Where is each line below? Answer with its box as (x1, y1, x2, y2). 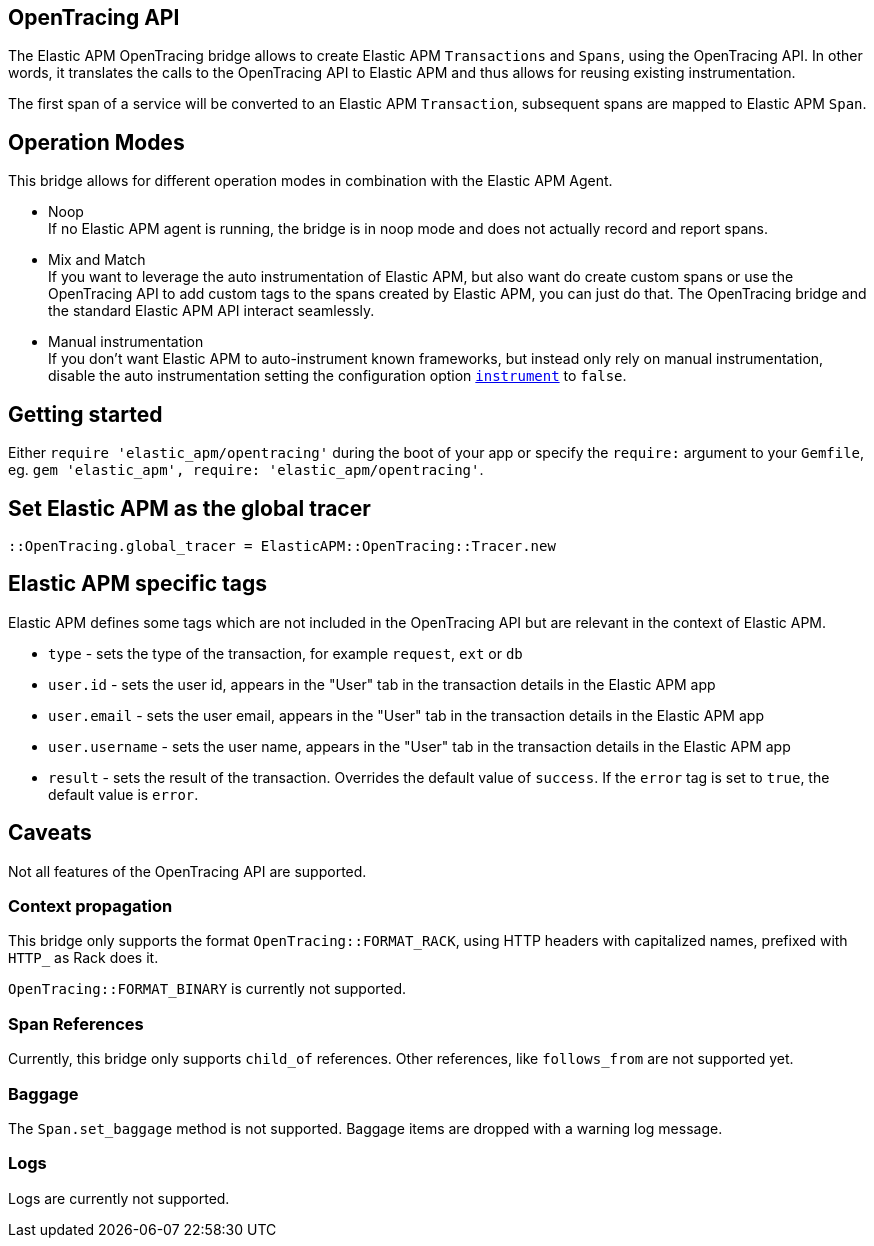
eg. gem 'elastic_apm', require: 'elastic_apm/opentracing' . (8, 461, 484, 479)
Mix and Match (48, 251, 146, 269)
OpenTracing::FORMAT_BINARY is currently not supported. (8, 980, 406, 998)
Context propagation (8, 896, 173, 917)
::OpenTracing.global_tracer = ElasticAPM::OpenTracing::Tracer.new (8, 537, 556, 554)
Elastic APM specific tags (8, 571, 268, 597)
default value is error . (48, 785, 199, 803)
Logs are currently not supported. (8, 1189, 230, 1207)
